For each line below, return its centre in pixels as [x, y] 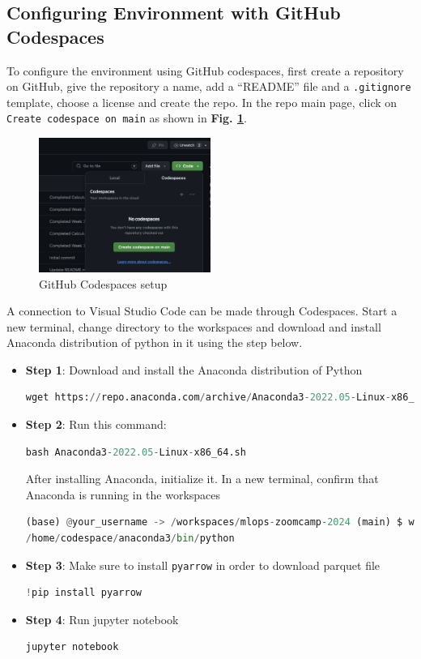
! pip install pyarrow [83, 593]
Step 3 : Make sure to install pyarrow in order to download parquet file [203, 565]
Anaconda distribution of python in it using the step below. [155, 342]
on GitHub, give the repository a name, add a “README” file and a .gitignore [209, 86]
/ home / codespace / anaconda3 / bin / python [130, 539]
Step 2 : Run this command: [96, 424]
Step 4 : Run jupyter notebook [102, 619]
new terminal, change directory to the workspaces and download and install [194, 326]
